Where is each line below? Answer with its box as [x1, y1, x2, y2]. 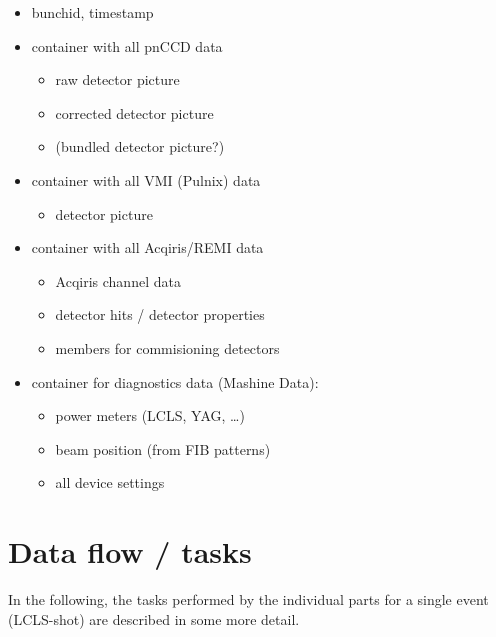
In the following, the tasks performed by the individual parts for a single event [8, 589, 489, 610]
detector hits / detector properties [55, 304, 265, 325]
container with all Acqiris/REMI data [31, 237, 264, 258]
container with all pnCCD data [31, 35, 223, 56]
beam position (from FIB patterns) [55, 438, 271, 459]
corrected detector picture [55, 102, 214, 123]
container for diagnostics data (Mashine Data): [31, 371, 319, 392]
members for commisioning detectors [55, 337, 280, 358]
